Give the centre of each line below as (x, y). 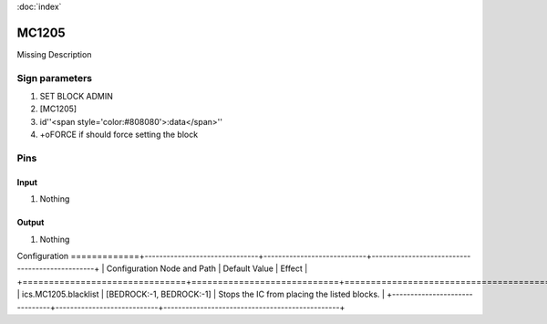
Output (31, 223)
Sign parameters (55, 78)
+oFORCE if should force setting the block (119, 135)
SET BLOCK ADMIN (77, 97)
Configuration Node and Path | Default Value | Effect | (207, 268)
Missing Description (54, 54)
